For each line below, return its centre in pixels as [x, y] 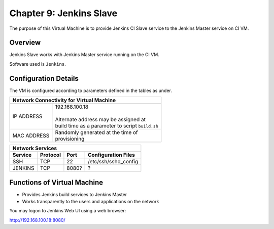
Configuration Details [44, 78]
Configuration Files [111, 155]
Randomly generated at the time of [96, 132]
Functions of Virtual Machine [56, 182]
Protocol [50, 155]
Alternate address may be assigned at [100, 120]
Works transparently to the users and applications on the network [91, 202]
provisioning [70, 139]
